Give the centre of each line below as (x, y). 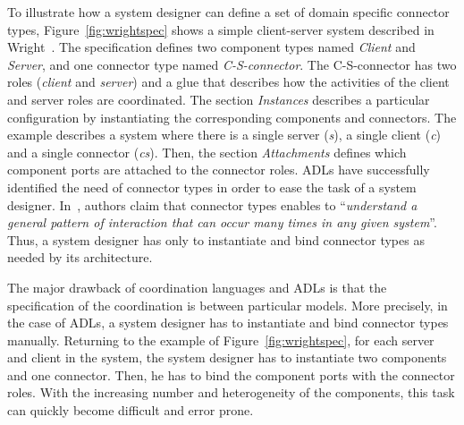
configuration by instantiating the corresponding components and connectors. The (232, 117)
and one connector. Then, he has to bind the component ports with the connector (231, 374)
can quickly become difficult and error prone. (131, 410)
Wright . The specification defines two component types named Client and (211, 47)
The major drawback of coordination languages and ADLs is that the (197, 287)
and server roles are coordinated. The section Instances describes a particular (219, 99)
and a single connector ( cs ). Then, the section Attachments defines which (207, 152)
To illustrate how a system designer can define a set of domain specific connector (228, 12)
